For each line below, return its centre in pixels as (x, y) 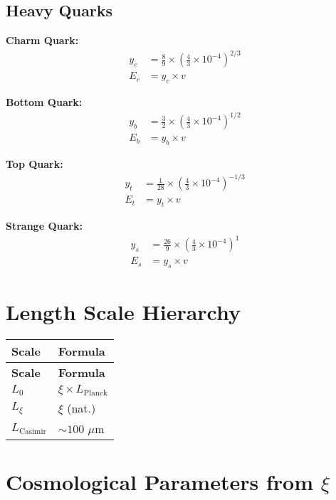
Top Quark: (35, 164)
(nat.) (82, 408)
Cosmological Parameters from (159, 482)
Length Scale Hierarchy (124, 312)
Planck (95, 393)
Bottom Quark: (44, 102)
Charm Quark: (42, 40)
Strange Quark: (44, 226)
